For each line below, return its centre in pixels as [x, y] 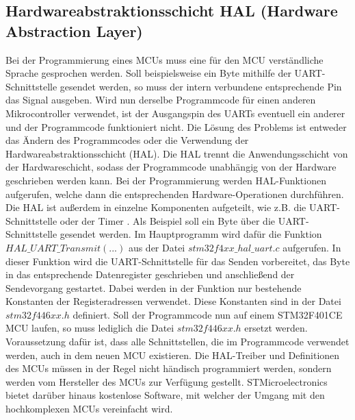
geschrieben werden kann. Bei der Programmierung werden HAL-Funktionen [166, 180]
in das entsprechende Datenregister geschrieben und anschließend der [150, 274]
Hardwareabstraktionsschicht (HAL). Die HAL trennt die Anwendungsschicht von [177, 153]
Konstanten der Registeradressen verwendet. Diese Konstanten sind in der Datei [173, 301]
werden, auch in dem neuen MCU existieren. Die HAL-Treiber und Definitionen [173, 355]
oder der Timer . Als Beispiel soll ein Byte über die [167, 220]
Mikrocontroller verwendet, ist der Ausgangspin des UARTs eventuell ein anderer [175, 113]
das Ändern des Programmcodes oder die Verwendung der [127, 140]
